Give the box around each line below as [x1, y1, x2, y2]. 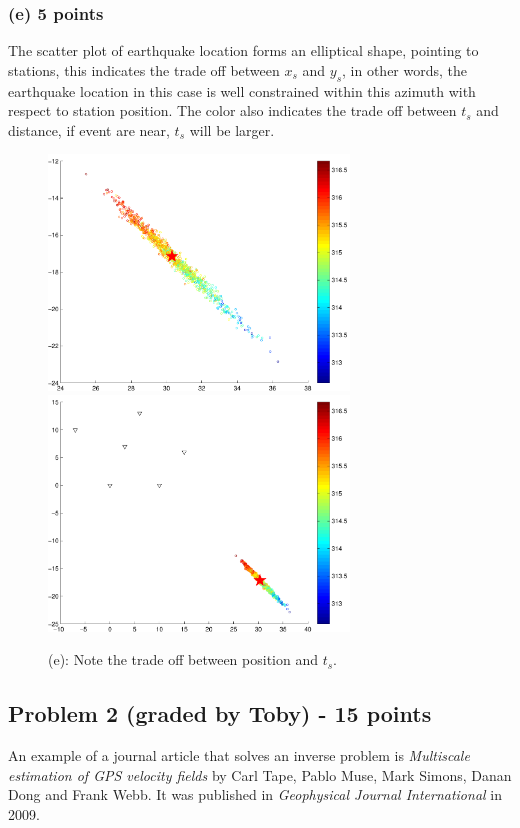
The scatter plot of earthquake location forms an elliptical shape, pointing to [8, 40, 479, 61]
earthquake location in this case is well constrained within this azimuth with [8, 80, 476, 101]
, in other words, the [342, 59, 468, 80]
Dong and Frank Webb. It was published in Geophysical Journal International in [8, 784, 502, 805]
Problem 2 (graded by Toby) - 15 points [8, 698, 432, 729]
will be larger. [189, 119, 275, 140]
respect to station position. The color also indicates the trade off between [8, 100, 457, 121]
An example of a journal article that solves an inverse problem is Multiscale [8, 745, 470, 766]
